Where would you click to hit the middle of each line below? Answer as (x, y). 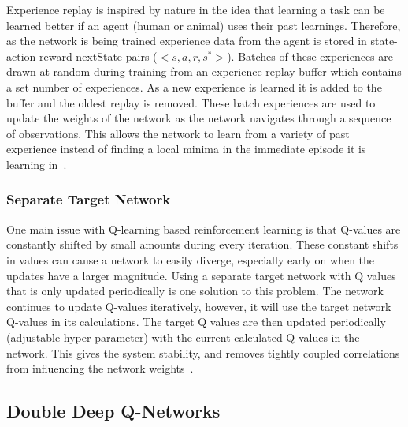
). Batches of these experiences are (310, 56)
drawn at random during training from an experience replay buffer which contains (204, 71)
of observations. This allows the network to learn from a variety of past (178, 133)
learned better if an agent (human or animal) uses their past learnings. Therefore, (204, 25)
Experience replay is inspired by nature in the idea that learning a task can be (196, 9)
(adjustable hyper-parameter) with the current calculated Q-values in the (183, 337)
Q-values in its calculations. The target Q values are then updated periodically (196, 322)
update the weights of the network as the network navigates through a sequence (199, 118)
